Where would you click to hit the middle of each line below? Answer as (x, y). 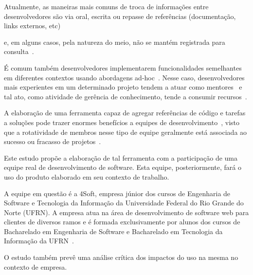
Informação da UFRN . (39, 241)
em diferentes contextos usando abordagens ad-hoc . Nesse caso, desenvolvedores (124, 77)
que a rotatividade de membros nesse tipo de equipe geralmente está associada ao (126, 132)
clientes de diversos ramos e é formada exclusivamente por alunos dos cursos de (122, 222)
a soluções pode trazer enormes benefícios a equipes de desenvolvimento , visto (122, 122)
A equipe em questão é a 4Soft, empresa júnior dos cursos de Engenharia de (117, 193)
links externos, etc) (32, 26)
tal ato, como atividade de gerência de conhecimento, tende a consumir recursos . (126, 96)
